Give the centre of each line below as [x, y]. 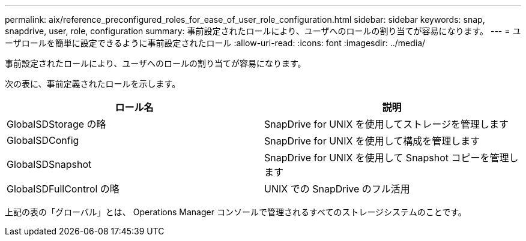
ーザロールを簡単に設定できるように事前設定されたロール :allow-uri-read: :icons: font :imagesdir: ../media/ [215, 43]
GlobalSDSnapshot [49, 164]
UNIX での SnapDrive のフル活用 [337, 189]
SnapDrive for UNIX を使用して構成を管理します [372, 141]
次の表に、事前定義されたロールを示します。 [93, 84]
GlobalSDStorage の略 [56, 124]
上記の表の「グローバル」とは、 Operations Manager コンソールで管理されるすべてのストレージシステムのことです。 [236, 212]
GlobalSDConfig [43, 140]
